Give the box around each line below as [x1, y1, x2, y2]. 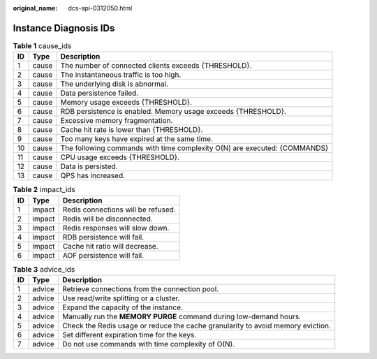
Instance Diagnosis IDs [13, 22, 115, 34]
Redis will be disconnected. [62, 214, 153, 224]
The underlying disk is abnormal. [60, 79, 169, 89]
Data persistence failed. [60, 88, 139, 98]
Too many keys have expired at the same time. [60, 134, 213, 144]
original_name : [13, 4, 58, 12]
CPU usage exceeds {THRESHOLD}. [60, 152, 179, 162]
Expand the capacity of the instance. [61, 302, 183, 312]
